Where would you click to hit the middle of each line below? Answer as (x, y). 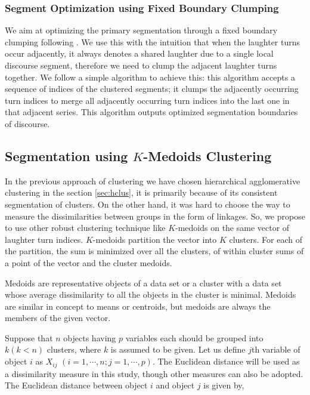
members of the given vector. (58, 318)
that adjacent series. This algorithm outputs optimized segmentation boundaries (151, 112)
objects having (90, 337)
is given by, (224, 385)
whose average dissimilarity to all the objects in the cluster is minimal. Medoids (151, 294)
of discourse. (27, 123)
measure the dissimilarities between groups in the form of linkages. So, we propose (155, 216)
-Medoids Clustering (207, 155)
